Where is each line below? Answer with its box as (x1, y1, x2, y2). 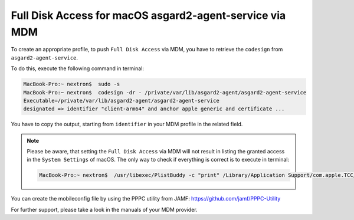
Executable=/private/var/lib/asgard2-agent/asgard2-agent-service (23, 97, 219, 104)
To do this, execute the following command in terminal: (11, 65, 145, 72)
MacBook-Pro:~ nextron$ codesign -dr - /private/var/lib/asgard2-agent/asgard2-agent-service (23, 89, 307, 96)
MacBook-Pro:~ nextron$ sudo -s (23, 81, 120, 88)
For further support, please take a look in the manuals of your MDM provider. (11, 206, 198, 213)
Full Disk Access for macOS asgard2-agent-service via (11, 9, 286, 22)
